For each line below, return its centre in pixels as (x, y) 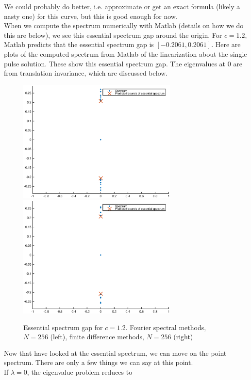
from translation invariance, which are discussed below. (86, 73)
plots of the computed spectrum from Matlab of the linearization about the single (125, 54)
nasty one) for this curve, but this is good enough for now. (91, 16)
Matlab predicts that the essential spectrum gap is (79, 44)
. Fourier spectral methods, (166, 327)
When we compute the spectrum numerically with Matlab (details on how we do (124, 25)
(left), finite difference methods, (97, 337)
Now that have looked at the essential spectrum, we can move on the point (115, 353)
